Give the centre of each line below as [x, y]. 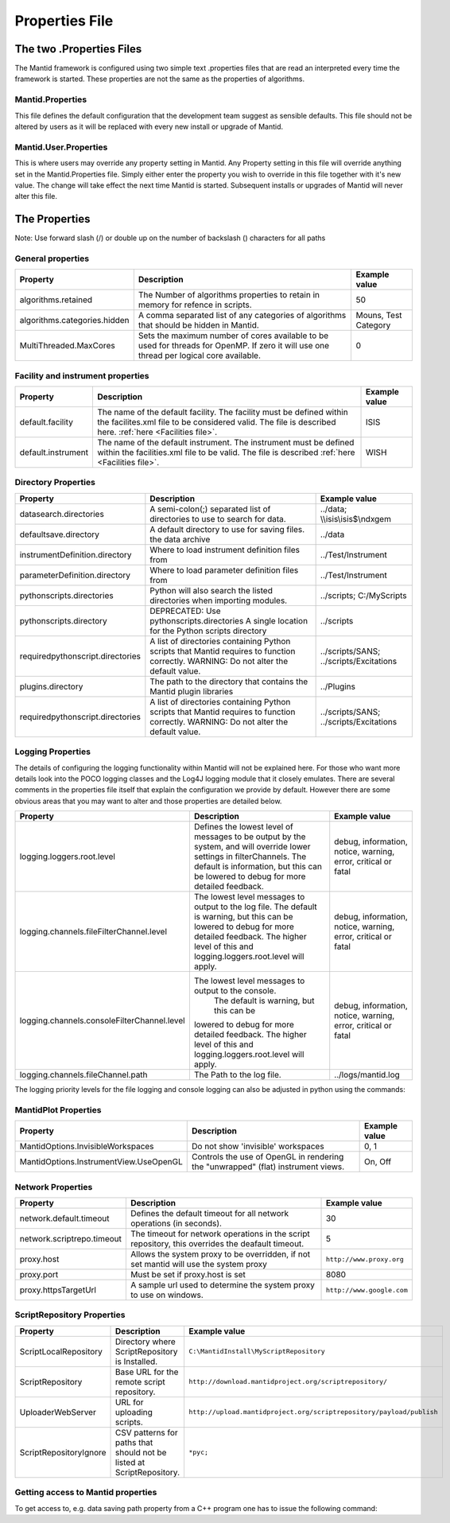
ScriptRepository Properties [70, 1315]
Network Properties [54, 1187]
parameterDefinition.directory [75, 575]
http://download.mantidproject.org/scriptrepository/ [288, 1382]
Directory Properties [55, 483]
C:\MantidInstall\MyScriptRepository [256, 1352]
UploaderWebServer [58, 1412]
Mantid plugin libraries [192, 691]
